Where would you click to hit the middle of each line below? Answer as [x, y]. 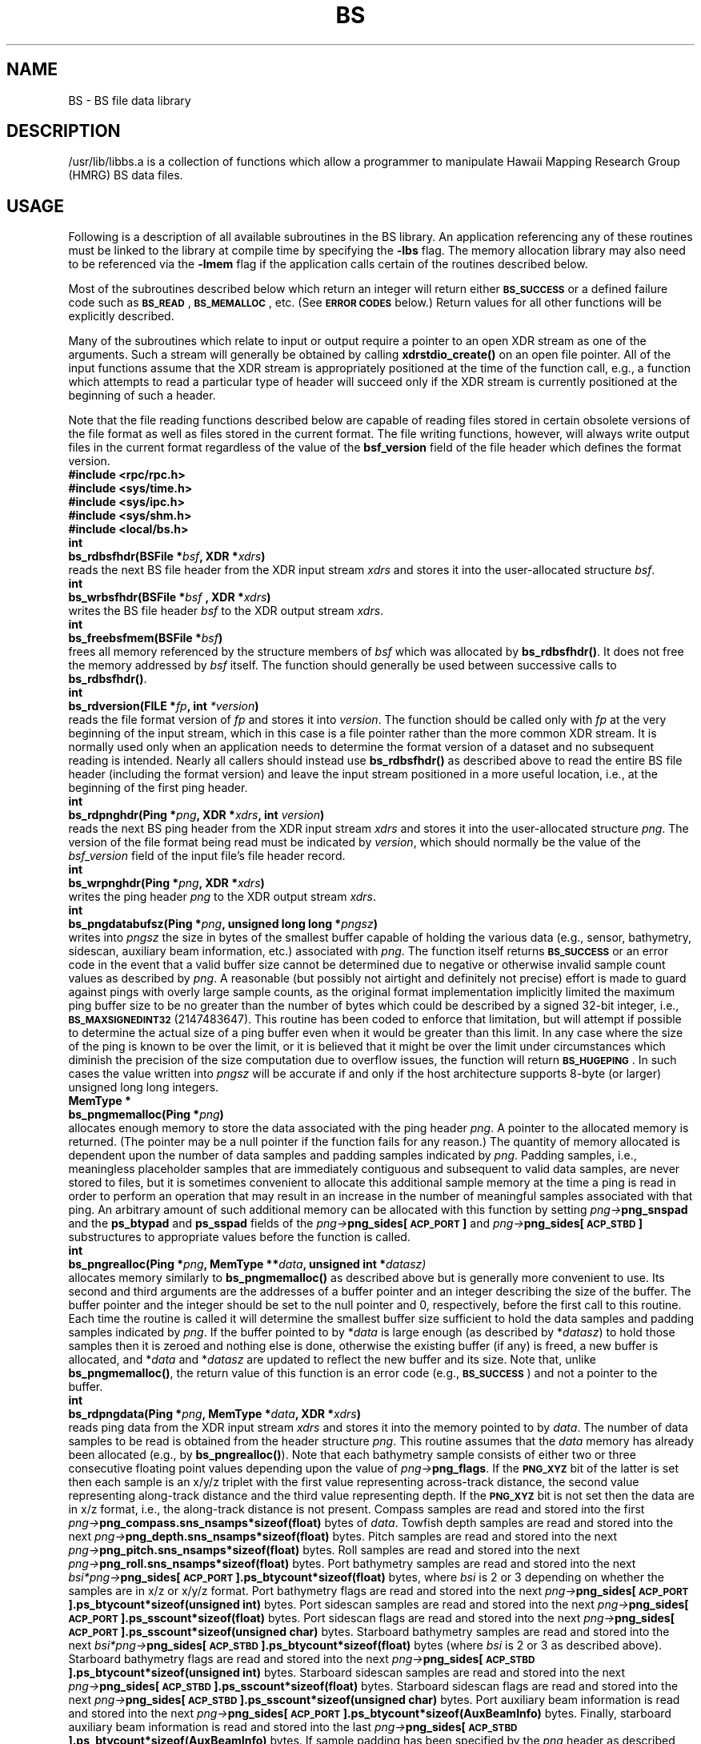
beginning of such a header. [142, 396]
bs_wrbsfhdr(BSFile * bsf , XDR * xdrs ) [170, 597]
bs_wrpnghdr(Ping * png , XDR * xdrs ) [166, 883]
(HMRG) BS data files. [126, 175]
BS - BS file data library [130, 100]
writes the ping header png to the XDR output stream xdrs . [222, 897]
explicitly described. [121, 316]
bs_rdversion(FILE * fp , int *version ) [164, 706]
